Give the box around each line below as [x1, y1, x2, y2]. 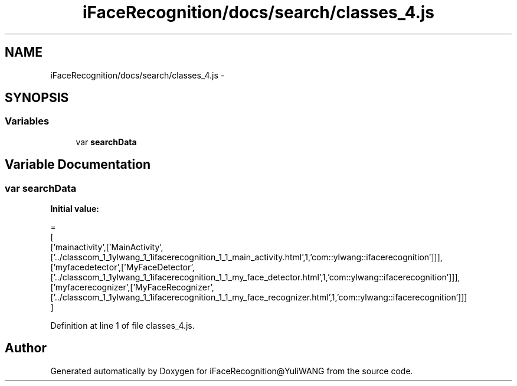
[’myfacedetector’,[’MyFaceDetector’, [50, 262, 195, 273]
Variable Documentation [5, 157, 151, 172]
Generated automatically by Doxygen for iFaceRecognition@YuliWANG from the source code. [50, 365, 413, 376]
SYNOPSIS [5, 90, 69, 106]
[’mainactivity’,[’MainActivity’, [50, 242, 163, 253]
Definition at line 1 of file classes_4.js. [50, 320, 195, 331]
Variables [5, 115, 50, 127]
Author [5, 341, 47, 356]
